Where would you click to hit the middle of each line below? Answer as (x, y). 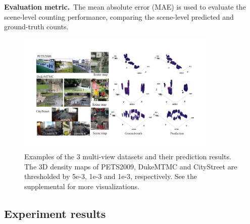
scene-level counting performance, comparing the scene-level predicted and (119, 16)
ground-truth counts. (36, 27)
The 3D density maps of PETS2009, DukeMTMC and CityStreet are (131, 166)
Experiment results (55, 213)
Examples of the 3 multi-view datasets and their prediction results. (128, 156)
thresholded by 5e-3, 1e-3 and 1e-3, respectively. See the (111, 176)
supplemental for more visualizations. (82, 186)
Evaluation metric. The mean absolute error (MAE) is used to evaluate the (125, 7)
